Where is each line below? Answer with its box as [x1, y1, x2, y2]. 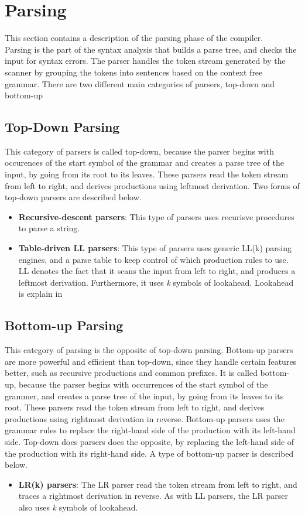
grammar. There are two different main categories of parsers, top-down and [5, 77, 275, 90]
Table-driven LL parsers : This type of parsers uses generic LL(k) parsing [18, 242, 292, 254]
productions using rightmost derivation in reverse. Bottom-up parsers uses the [5, 412, 285, 424]
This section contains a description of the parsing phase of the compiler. [5, 32, 263, 44]
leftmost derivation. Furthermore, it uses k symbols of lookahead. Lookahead [18, 276, 294, 288]
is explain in [18, 287, 63, 300]
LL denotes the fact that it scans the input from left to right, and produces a [18, 265, 296, 277]
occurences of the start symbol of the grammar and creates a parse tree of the [5, 156, 284, 169]
